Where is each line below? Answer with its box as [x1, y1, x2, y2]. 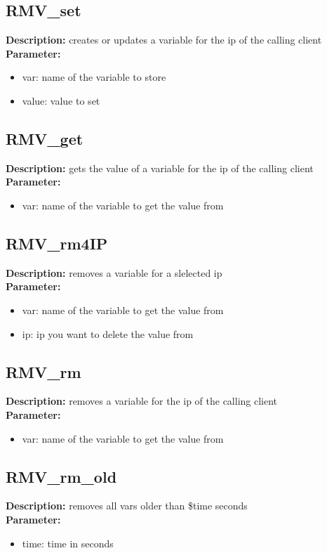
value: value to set [22, 93, 100, 108]
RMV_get [6, 127, 84, 149]
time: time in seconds [22, 535, 114, 550]
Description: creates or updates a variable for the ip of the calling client [6, 32, 322, 47]
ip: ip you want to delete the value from [22, 326, 194, 341]
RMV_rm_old [6, 465, 117, 487]
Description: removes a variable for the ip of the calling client [6, 393, 278, 408]
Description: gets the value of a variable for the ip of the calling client [6, 160, 314, 175]
